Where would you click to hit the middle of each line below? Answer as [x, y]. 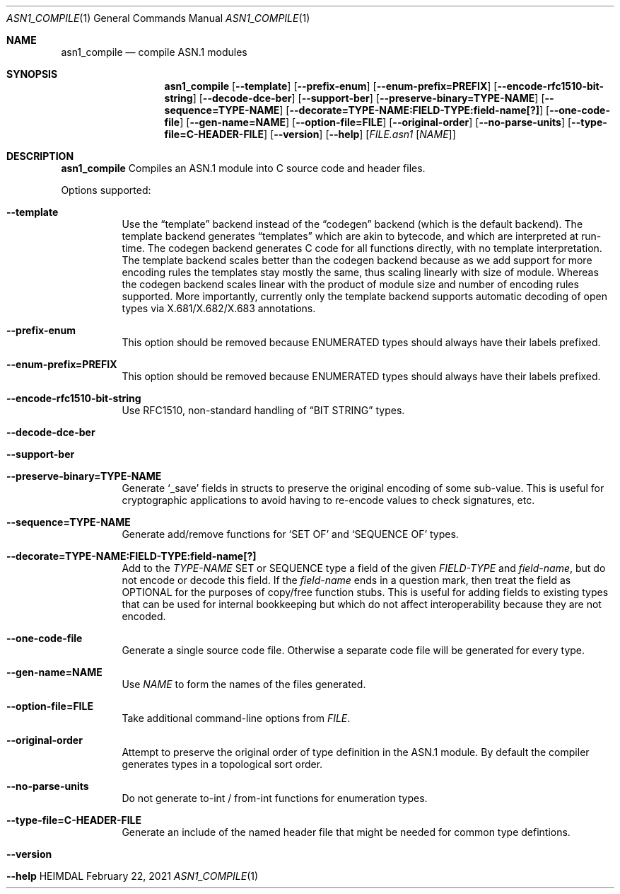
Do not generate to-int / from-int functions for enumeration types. [275, 798]
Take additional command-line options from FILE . [236, 718]
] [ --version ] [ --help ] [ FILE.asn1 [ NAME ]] [359, 134]
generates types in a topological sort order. [222, 764]
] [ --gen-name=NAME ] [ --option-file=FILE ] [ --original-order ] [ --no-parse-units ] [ [376, 122]
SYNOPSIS [32, 74]
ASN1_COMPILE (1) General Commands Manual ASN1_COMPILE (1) [158, 18]
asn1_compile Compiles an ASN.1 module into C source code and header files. [243, 168]
